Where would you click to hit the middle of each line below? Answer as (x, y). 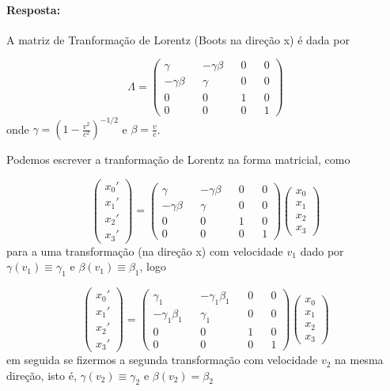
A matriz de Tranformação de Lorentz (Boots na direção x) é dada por (178, 39)
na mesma (359, 360)
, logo (153, 266)
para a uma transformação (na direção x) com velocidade (145, 251)
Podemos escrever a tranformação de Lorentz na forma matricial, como (178, 159)
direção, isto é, (42, 375)
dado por (322, 251)
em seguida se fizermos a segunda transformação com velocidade (162, 360)
